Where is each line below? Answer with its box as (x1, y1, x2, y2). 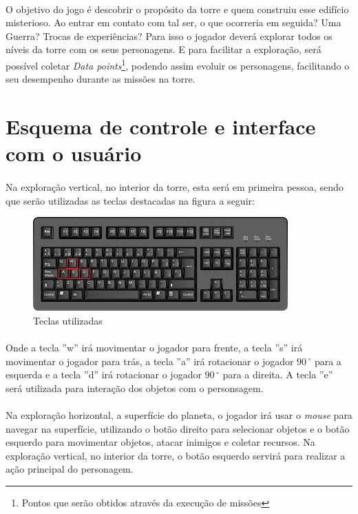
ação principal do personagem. (6, 462, 134, 476)
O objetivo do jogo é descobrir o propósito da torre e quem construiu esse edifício (6, 1, 349, 16)
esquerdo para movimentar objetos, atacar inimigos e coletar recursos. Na (6, 435, 315, 449)
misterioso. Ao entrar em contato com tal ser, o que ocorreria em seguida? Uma (6, 15, 341, 30)
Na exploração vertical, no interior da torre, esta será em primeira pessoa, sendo (6, 179, 344, 194)
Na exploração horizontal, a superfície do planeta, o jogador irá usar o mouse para (6, 407, 352, 422)
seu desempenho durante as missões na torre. (6, 72, 196, 86)
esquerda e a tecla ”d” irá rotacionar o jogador (6, 367, 202, 382)
